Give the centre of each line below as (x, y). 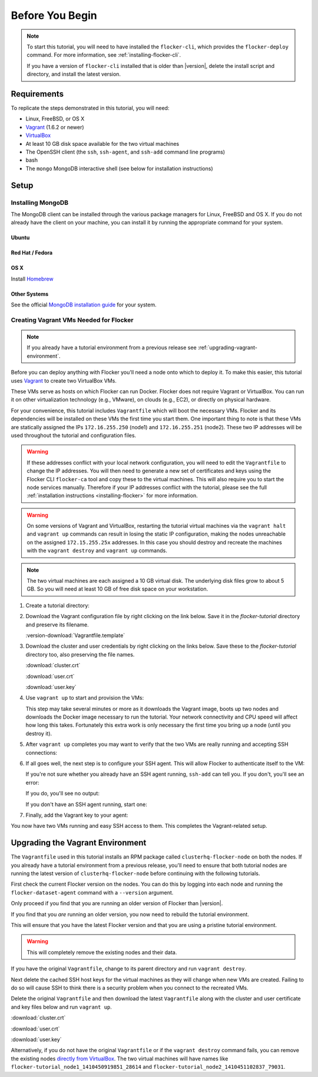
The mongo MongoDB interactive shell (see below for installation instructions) (119, 168)
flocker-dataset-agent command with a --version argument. (92, 892)
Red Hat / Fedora (32, 253)
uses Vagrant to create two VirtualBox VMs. (64, 380)
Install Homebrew (32, 279)
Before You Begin (54, 15)
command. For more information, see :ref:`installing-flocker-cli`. (104, 55)
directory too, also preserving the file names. (80, 654)
